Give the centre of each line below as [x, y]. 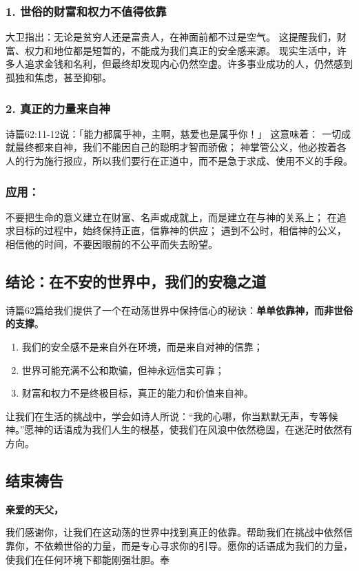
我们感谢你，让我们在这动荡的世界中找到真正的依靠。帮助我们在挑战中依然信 [179, 532]
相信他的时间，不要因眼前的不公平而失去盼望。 [112, 244]
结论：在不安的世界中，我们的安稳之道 [136, 281]
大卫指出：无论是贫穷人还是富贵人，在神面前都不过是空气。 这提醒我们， [171, 37]
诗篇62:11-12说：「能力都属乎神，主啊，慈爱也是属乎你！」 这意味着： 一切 [173, 133]
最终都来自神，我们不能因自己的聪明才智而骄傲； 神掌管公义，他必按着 [176, 147]
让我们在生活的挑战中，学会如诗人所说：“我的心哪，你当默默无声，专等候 [172, 416]
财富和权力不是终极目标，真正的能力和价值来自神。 [137, 393]
